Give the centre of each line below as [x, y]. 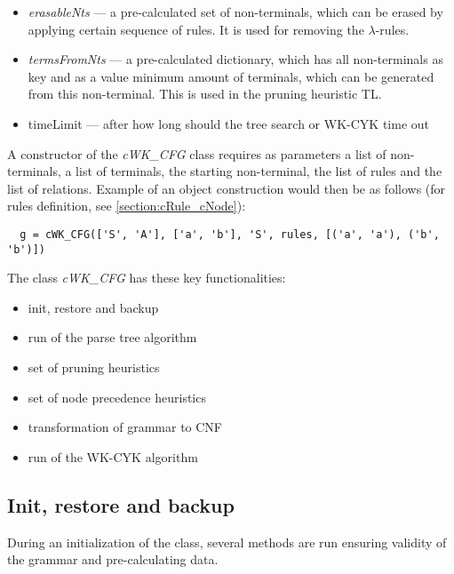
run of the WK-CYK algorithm [113, 456]
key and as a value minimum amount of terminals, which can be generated [231, 76]
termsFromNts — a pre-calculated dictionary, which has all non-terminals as [235, 59]
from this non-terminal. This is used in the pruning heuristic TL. [205, 94]
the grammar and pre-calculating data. [113, 559]
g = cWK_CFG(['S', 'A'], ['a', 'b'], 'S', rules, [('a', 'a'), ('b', [230, 234]
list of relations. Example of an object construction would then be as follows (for [227, 188]
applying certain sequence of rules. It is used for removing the [196, 29]
